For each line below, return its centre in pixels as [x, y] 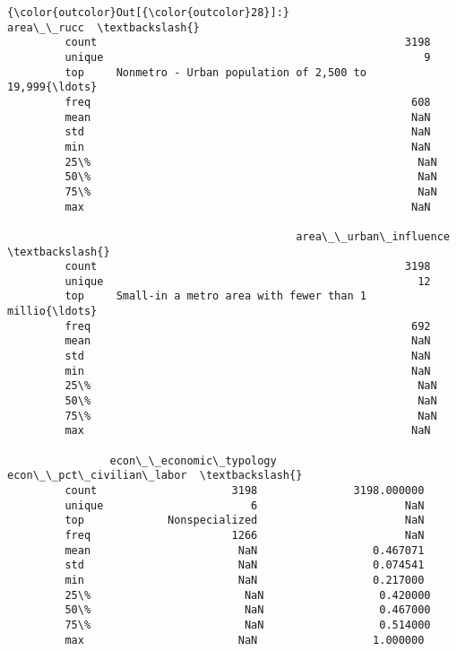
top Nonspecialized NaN [245, 521]
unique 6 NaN [245, 505]
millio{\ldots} [52, 312]
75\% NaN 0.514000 [248, 625]
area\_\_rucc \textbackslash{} [103, 27]
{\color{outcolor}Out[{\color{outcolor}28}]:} [148, 13]
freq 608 [248, 102]
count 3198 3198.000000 [245, 490]
